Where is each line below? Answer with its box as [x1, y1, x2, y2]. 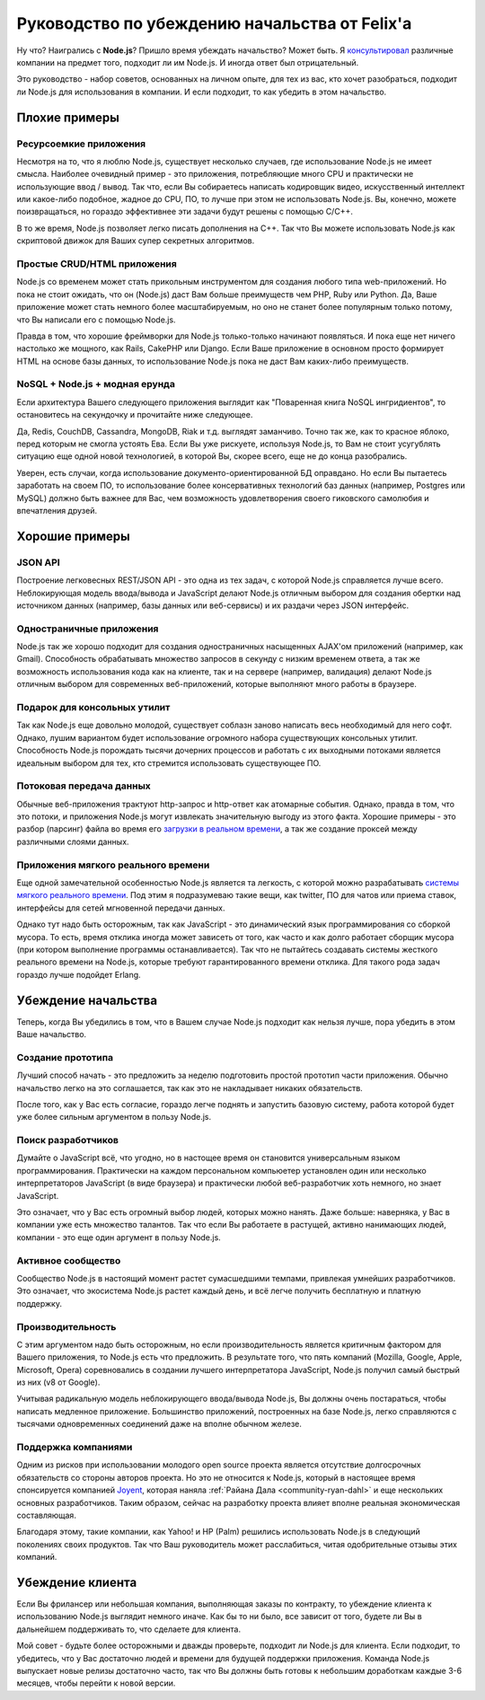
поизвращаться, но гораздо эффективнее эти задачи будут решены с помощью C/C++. [16, 207, 354, 217]
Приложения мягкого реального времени [16, 859, 210, 871]
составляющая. [16, 1510, 76, 1520]
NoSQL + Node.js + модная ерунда [16, 378, 175, 391]
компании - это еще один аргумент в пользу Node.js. [16, 1231, 222, 1243]
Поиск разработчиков [16, 1134, 119, 1147]
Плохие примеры [16, 110, 120, 125]
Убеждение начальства [16, 992, 157, 1008]
